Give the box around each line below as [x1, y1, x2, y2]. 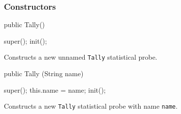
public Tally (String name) [4, 68, 84, 79]
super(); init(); [4, 35, 47, 46]
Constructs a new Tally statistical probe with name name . [4, 101, 178, 111]
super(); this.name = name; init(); [4, 84, 106, 95]
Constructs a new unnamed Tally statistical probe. [4, 52, 158, 62]
